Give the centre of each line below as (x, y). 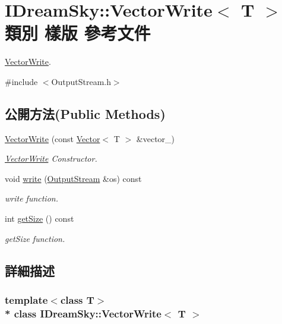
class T (77, 299)
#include (21, 81)
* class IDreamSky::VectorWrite (83, 313)
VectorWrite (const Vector (53, 138)
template (26, 299)
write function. (31, 198)
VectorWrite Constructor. (51, 158)
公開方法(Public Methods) (85, 113)
